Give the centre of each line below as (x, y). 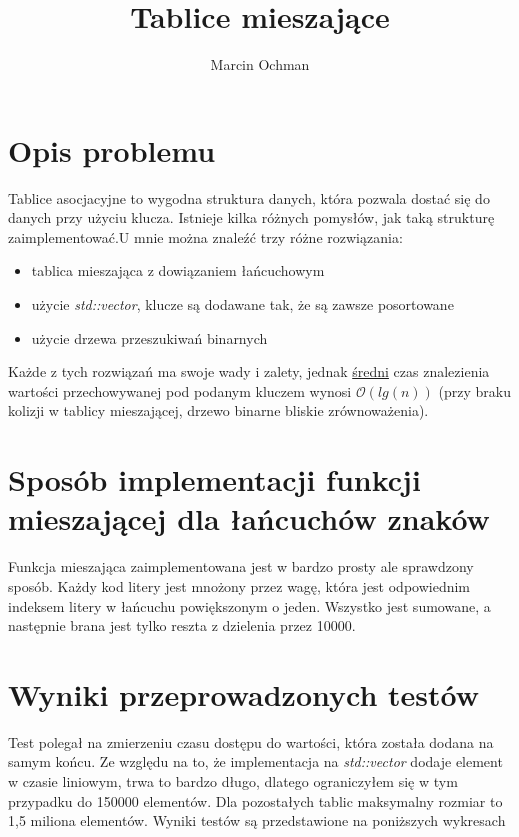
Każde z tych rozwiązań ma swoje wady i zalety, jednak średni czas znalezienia (249, 371)
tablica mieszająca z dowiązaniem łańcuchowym (178, 270)
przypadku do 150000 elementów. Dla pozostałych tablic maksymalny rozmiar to (255, 800)
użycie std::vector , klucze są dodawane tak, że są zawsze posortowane (242, 304)
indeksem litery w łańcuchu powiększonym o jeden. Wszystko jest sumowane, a (249, 605)
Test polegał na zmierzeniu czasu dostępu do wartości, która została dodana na (251, 741)
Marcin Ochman (260, 64)
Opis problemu (112, 149)
